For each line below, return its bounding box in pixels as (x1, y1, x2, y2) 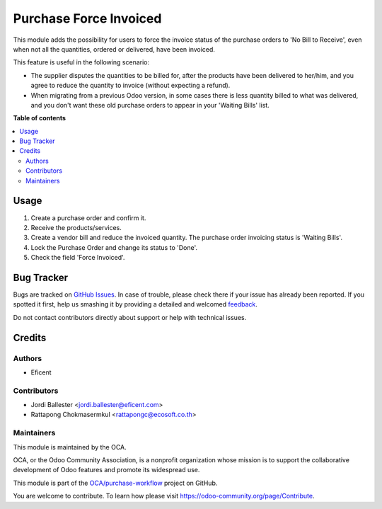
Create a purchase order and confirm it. (30, 213, 146, 222)
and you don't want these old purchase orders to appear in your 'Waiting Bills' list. (30, 101, 270, 109)
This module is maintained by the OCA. (13, 442, 127, 451)
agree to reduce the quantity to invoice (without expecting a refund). (30, 81, 231, 90)
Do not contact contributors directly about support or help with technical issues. (13, 313, 247, 321)
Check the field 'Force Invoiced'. (30, 253, 125, 262)
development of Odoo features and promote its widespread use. (13, 466, 200, 474)
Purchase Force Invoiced (13, 11, 162, 26)
